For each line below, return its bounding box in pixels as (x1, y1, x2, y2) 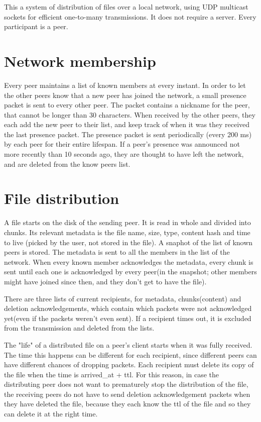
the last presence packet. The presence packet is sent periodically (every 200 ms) (4, 129, 252, 139)
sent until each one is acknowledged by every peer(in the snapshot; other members (4, 266, 257, 277)
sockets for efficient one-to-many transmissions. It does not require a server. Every (4, 11, 256, 22)
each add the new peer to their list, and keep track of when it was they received (4, 119, 250, 130)
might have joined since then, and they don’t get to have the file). (4, 276, 207, 286)
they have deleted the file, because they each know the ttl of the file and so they (4, 398, 251, 409)
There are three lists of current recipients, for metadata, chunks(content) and (4, 293, 241, 303)
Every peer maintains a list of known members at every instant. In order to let (4, 79, 246, 90)
